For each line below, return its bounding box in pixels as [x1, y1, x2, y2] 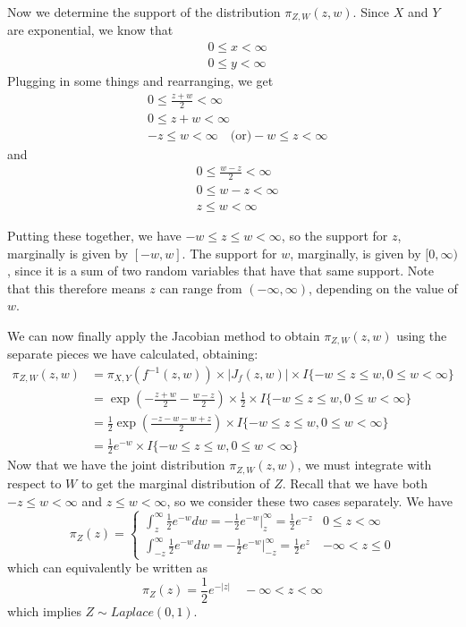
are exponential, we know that [7, 21, 174, 39]
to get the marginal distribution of [80, 473, 270, 492]
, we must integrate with [297, 455, 432, 474]
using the [396, 326, 447, 344]
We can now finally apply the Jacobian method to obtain [7, 326, 320, 344]
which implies [7, 601, 81, 620]
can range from [159, 278, 242, 297]
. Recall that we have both [282, 473, 428, 492]
